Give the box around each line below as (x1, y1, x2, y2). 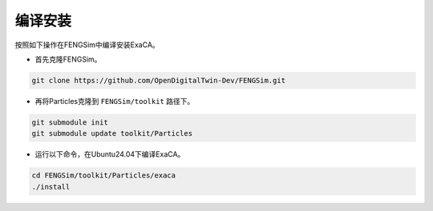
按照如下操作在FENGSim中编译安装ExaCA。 (14, 40, 160, 50)
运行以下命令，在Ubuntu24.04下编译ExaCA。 (34, 149, 185, 159)
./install (31, 182, 71, 191)
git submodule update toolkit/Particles (31, 129, 192, 138)
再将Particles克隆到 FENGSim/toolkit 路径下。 (34, 96, 195, 105)
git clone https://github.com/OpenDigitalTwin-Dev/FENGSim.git (31, 76, 286, 85)
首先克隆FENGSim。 (34, 54, 102, 64)
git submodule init (31, 117, 108, 127)
